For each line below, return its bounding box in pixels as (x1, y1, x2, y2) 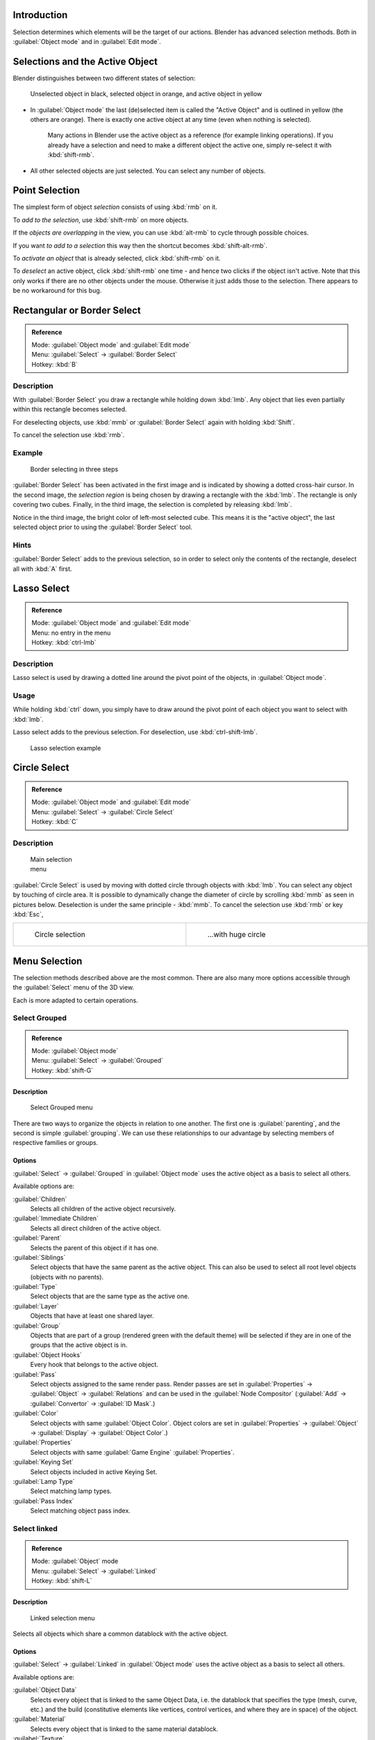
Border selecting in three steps (30, 465, 119, 473)
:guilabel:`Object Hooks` (12, 1350, 83, 1359)
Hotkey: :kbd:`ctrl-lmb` (31, 638, 97, 647)
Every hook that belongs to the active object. (30, 1361, 159, 1369)
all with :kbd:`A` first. (12, 564, 72, 573)
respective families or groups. (12, 1139, 99, 1147)
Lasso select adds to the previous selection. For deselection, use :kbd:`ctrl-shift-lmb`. (12, 728, 258, 736)
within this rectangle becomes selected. (12, 405, 128, 413)
